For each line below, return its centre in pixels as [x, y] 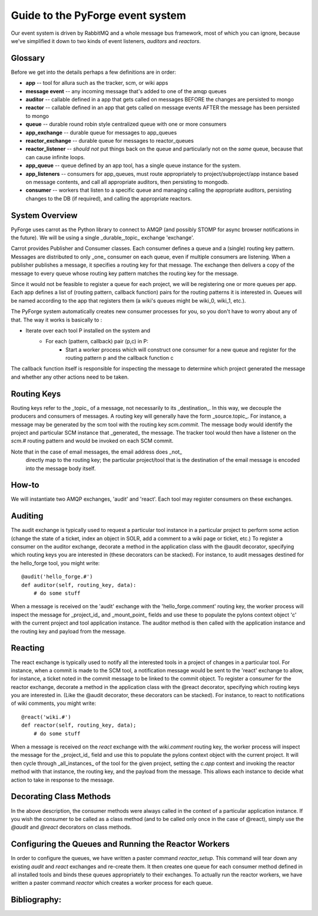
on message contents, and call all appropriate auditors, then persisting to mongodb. [127, 182]
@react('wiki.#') [46, 717]
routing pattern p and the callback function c [120, 358]
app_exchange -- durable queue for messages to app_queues [101, 132]
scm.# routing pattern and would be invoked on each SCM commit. [92, 441]
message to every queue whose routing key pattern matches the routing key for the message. [125, 273]
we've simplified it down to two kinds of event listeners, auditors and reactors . [106, 41]
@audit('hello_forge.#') [57, 577]
